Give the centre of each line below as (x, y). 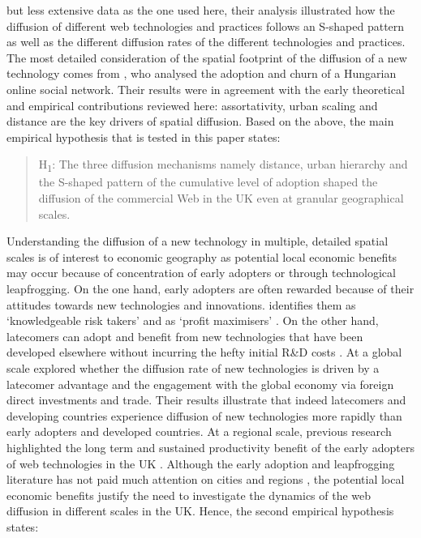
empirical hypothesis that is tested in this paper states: (144, 137)
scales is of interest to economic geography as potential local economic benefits (202, 256)
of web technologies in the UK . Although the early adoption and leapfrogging (201, 463)
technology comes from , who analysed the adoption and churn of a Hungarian (202, 73)
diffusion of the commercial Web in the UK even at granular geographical (221, 198)
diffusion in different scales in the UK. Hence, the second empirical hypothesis (200, 511)
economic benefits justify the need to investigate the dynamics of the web (189, 495)
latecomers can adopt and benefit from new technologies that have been (185, 336)
